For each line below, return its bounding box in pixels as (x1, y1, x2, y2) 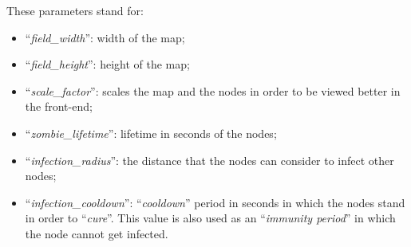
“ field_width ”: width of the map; (25, 29, 185, 45)
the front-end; (25, 98, 93, 115)
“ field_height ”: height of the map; (25, 56, 190, 73)
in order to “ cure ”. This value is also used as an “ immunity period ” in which (25, 210, 396, 226)
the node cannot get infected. (25, 225, 168, 241)
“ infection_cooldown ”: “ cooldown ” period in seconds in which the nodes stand (25, 194, 405, 210)
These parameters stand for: (6, 2, 144, 18)
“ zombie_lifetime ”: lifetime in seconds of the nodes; (25, 124, 277, 141)
